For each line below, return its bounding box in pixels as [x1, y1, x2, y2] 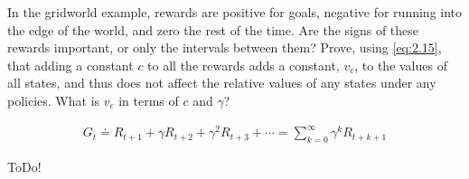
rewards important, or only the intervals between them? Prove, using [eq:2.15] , [7, 38, 442, 57]
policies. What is [7, 90, 100, 109]
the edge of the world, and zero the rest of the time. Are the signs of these [7, 20, 419, 39]
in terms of [118, 90, 179, 109]
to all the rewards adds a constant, [147, 55, 340, 74]
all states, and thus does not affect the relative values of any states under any [7, 73, 436, 92]
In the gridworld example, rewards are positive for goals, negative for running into [7, 3, 463, 21]
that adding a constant [7, 55, 134, 74]
